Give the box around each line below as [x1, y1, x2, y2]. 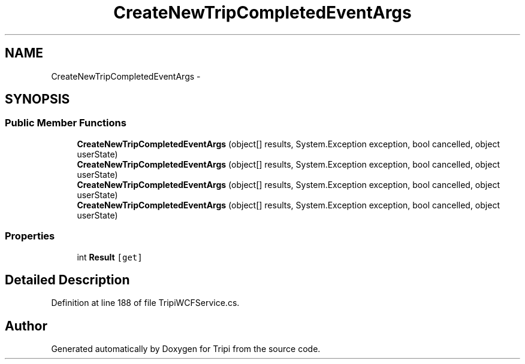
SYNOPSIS [5, 92, 70, 107]
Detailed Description [5, 272, 130, 287]
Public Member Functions [5, 117, 126, 129]
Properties [5, 230, 55, 242]
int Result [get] [77, 251, 143, 262]
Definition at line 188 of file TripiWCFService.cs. [51, 298, 240, 308]
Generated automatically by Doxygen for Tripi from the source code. [51, 344, 321, 354]
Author [5, 318, 47, 333]
